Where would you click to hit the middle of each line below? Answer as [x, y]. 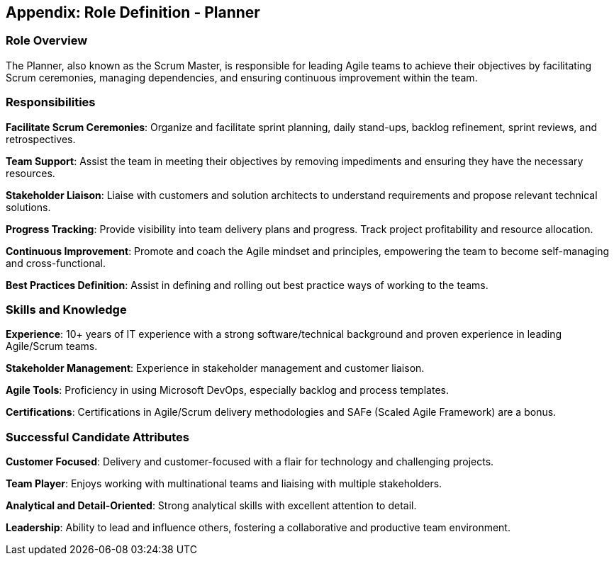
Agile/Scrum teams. [52, 346]
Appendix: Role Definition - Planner [133, 12]
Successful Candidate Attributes [97, 437]
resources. [30, 173]
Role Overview [47, 41]
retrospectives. [41, 139]
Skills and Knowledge [66, 309]
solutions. [28, 207]
